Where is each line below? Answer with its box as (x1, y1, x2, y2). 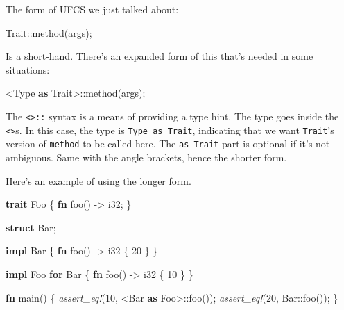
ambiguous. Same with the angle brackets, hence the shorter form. (6, 149, 287, 164)
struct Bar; (6, 220, 56, 234)
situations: (6, 62, 50, 76)
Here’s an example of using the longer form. (6, 173, 191, 188)
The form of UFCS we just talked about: (6, 2, 179, 16)
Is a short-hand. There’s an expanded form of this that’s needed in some (6, 49, 313, 63)
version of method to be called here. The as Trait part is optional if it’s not (6, 136, 330, 151)
